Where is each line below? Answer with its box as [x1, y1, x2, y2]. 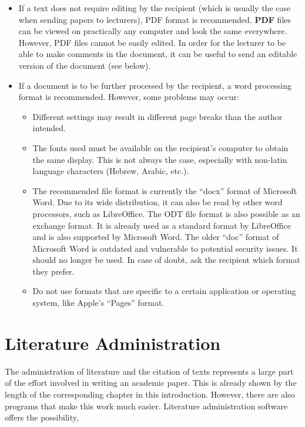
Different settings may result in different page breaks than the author [32, 110, 283, 122]
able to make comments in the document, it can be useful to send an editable [18, 48, 297, 60]
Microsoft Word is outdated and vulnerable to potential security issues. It [32, 242, 298, 254]
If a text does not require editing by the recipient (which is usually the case [18, 2, 291, 14]
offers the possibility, [5, 411, 79, 423]
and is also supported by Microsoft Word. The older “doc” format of [32, 231, 279, 243]
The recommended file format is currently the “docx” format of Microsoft [32, 184, 297, 196]
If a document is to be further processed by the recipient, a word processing [18, 79, 291, 91]
